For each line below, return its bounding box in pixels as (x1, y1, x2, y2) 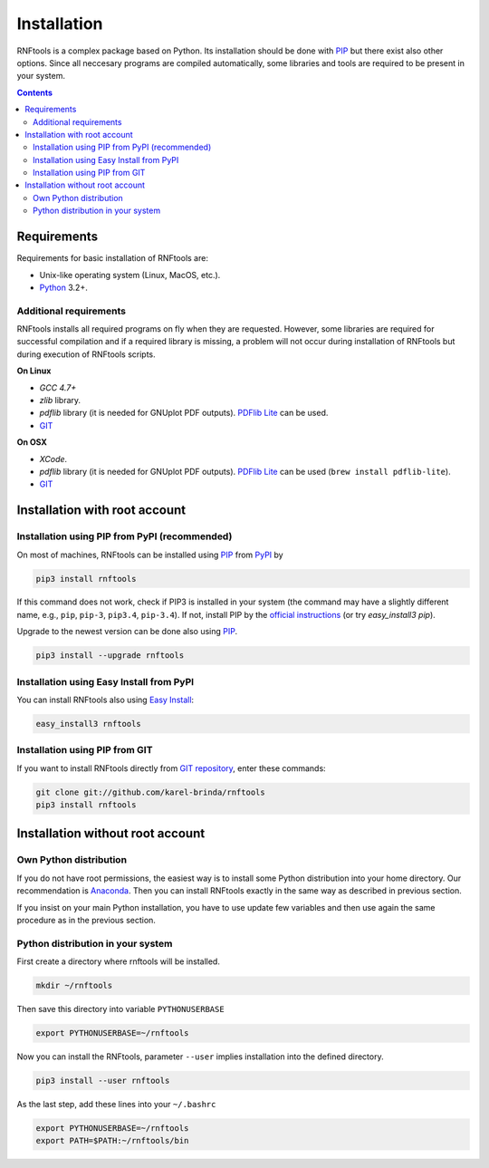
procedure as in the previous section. (16, 915, 156, 925)
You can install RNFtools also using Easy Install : (16, 694, 195, 705)
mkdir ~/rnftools (35, 980, 113, 991)
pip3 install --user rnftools (35, 1076, 170, 1086)
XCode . (39, 453, 68, 464)
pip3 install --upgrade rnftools (35, 651, 185, 661)
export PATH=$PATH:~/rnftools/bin (35, 1135, 189, 1146)
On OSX (16, 437, 47, 448)
